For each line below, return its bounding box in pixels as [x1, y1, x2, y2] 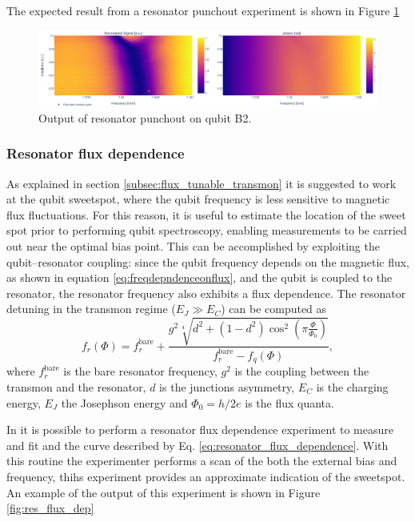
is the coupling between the [234, 363, 369, 379]
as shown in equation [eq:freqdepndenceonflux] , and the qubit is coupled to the [6, 269, 393, 286]
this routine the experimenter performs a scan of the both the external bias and [6, 452, 397, 469]
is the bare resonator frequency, [63, 363, 217, 379]
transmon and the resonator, [6, 378, 146, 395]
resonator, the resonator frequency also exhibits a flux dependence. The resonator [6, 284, 406, 301]
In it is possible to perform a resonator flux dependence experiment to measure [6, 421, 393, 438]
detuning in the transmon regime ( [6, 300, 176, 317]
